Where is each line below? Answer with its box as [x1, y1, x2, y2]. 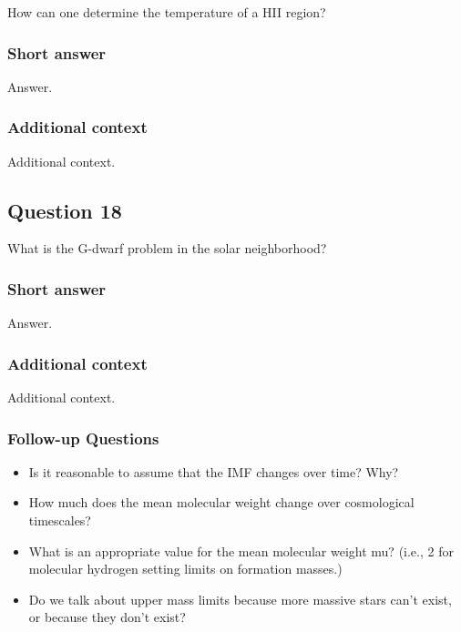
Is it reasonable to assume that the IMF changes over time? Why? [28, 462, 399, 481]
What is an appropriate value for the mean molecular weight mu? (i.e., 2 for [28, 541, 454, 560]
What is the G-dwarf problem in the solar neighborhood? [7, 239, 327, 258]
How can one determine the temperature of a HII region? [7, 3, 326, 21]
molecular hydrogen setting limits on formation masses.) [28, 559, 343, 578]
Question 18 [7, 196, 122, 224]
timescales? [28, 511, 91, 530]
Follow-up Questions [7, 426, 159, 449]
